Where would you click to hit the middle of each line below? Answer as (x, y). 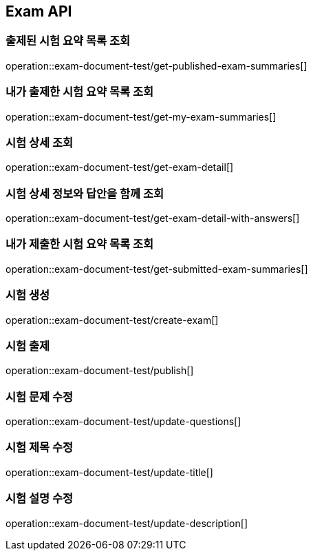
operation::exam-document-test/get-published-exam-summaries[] (156, 65)
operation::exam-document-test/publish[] (100, 371)
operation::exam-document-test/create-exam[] (112, 320)
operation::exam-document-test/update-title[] (109, 472)
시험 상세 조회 (40, 142)
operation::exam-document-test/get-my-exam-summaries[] (141, 116)
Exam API (39, 11)
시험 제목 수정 (40, 447)
